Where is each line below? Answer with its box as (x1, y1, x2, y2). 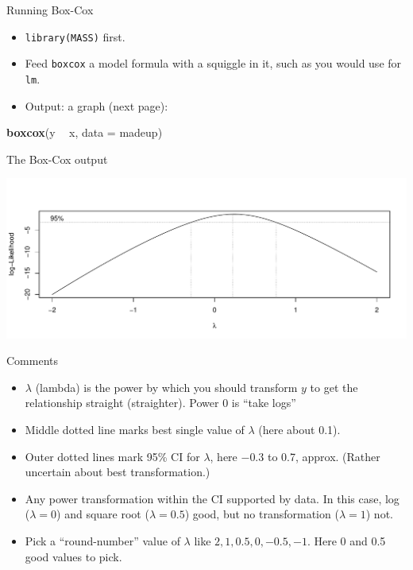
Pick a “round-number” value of (25, 532, 180, 549)
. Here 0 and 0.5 (307, 532, 386, 549)
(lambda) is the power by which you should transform (35, 378, 298, 395)
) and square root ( (56, 506, 149, 522)
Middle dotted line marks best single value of (25, 421, 245, 438)
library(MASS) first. (25, 28, 125, 45)
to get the (310, 378, 358, 395)
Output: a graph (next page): (25, 97, 168, 114)
